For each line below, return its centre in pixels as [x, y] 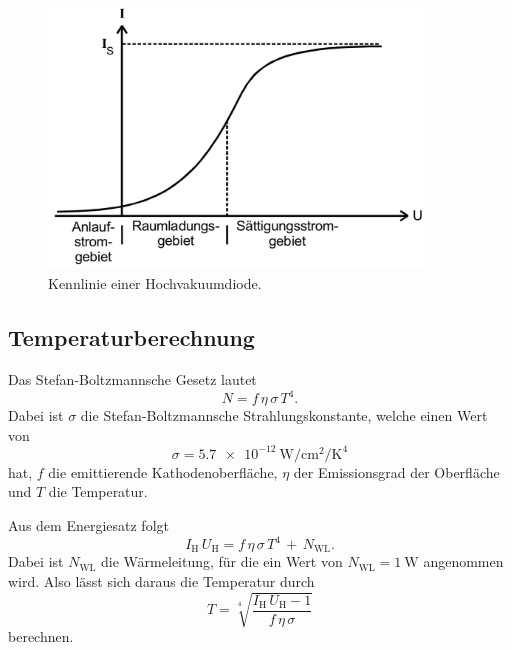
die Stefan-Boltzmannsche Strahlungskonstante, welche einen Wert [284, 415]
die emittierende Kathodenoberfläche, [163, 471]
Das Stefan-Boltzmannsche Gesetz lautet [132, 378]
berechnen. [41, 636]
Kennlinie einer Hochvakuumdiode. [155, 283]
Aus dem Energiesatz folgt [88, 524]
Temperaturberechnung [131, 337]
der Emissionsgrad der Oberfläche [396, 471]
